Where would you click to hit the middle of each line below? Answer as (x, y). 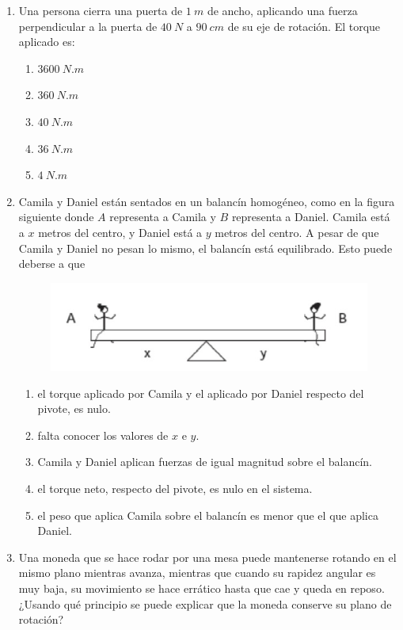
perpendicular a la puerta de (88, 26)
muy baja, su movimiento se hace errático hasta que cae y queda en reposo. (201, 588)
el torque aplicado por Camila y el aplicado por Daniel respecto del (201, 393)
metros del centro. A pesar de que (297, 232)
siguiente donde (56, 217)
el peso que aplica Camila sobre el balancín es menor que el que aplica (208, 515)
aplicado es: (47, 42)
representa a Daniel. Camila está (311, 217)
